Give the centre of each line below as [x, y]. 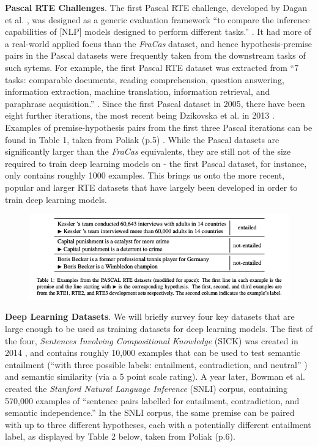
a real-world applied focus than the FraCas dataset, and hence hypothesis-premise [158, 43]
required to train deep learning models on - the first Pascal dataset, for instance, [156, 163]
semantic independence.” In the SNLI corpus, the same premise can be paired [150, 412]
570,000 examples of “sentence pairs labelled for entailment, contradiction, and [152, 400]
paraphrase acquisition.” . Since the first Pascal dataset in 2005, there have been [155, 103]
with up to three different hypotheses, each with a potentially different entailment [158, 424]
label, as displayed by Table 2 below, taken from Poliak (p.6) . [120, 436]
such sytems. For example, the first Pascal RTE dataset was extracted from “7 [152, 67]
